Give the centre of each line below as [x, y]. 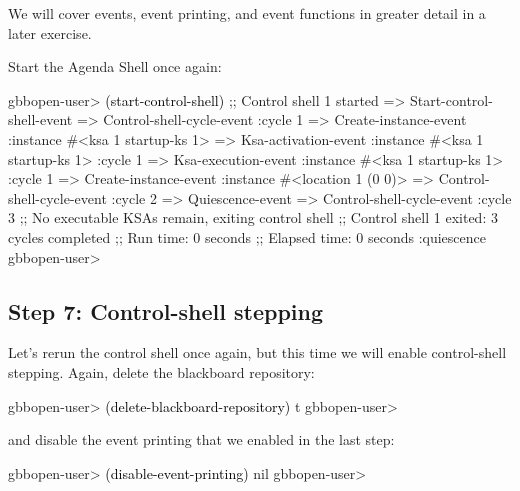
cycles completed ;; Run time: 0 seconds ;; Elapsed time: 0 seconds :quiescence [247, 236]
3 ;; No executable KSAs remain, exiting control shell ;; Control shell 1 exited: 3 [253, 217]
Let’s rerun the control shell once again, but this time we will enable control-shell [257, 352]
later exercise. [50, 32]
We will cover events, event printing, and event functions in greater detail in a [247, 13]
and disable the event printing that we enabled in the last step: [201, 439]
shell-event [40, 119]
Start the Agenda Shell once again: [115, 66]
